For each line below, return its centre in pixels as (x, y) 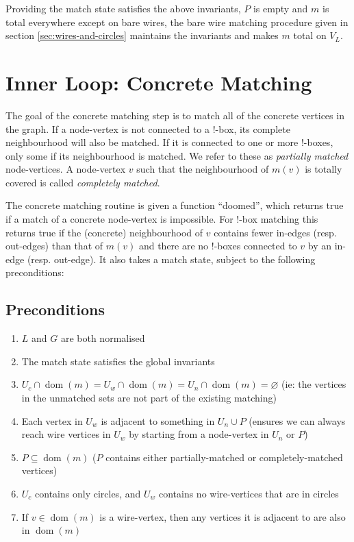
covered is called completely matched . (83, 182)
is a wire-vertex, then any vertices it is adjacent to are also (223, 516)
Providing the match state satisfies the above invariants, (123, 8)
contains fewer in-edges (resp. (275, 232)
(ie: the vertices (314, 384)
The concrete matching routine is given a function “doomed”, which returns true (175, 205)
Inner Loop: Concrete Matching (159, 82)
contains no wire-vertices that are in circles (249, 493)
